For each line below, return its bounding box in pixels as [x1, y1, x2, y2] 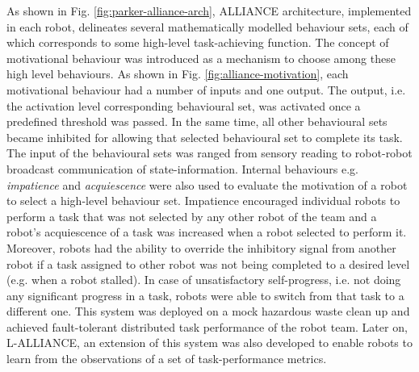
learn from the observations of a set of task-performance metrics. [6, 350, 327, 367]
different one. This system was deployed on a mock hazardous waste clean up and [6, 303, 410, 320]
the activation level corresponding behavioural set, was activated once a [6, 97, 361, 114]
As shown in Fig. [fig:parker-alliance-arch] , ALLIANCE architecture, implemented [6, 2, 412, 19]
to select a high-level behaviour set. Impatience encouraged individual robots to [6, 192, 400, 209]
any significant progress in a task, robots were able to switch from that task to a [6, 286, 404, 303]
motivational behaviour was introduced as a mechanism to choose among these [6, 49, 396, 66]
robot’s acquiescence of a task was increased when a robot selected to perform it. [6, 224, 407, 240]
